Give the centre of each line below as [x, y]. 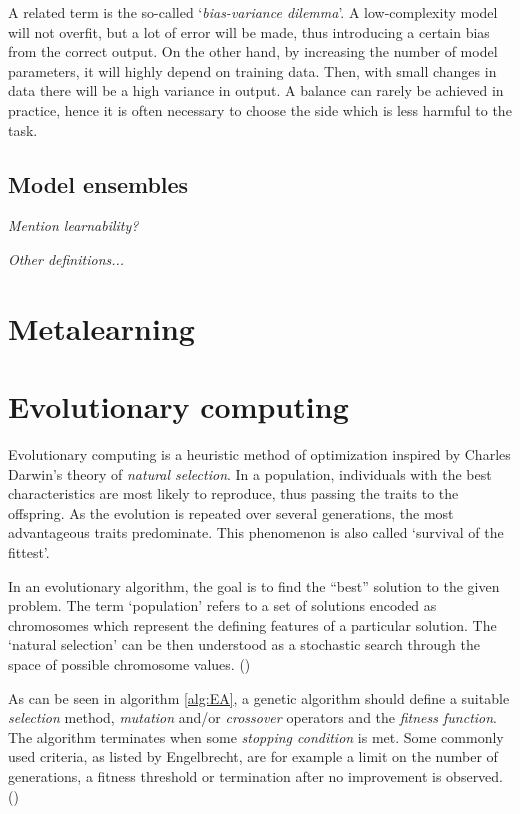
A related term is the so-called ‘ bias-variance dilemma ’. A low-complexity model [253, 12]
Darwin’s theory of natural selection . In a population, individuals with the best [250, 473]
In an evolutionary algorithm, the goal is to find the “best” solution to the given [254, 585]
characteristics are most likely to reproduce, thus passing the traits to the [233, 493]
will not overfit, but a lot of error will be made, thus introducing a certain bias [249, 31]
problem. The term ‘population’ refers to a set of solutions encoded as [222, 605]
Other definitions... [66, 258]
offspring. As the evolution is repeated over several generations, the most [231, 512]
